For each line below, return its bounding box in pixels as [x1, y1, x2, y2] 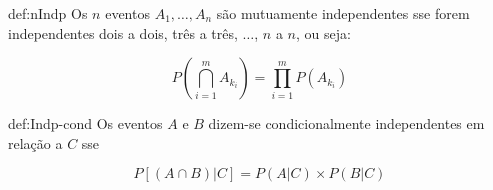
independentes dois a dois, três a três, [8, 22, 238, 43]
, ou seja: [295, 22, 351, 43]
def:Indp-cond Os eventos [8, 113, 163, 134]
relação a [8, 132, 63, 153]
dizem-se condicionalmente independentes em [208, 113, 485, 134]
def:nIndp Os [8, 3, 88, 23]
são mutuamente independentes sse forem [216, 3, 470, 23]
